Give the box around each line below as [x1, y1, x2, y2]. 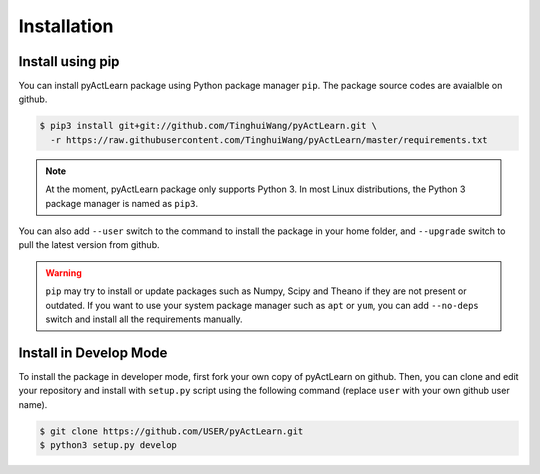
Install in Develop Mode [18, 344, 168, 361]
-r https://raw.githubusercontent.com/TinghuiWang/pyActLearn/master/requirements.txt [50, 134, 489, 145]
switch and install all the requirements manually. [45, 313, 244, 325]
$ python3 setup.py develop [39, 440, 177, 450]
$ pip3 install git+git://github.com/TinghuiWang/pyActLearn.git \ [39, 120, 378, 132]
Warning [45, 266, 82, 279]
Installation [18, 15, 114, 37]
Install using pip [18, 53, 120, 70]
